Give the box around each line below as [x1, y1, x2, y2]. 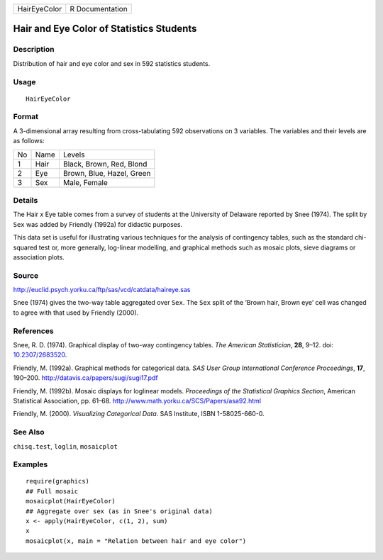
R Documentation [70, 4, 128, 13]
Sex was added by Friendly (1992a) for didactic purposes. [13, 220, 183, 228]
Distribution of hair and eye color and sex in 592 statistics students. [13, 59, 211, 67]
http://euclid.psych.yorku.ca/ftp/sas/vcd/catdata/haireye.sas [13, 286, 191, 294]
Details [13, 196, 38, 206]
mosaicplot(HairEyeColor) [26, 497, 116, 505]
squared [13, 243, 38, 252]
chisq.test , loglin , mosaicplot [13, 442, 118, 450]
